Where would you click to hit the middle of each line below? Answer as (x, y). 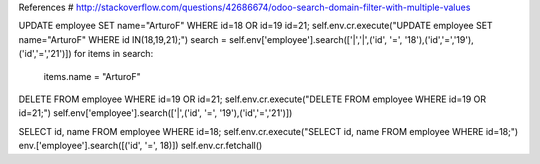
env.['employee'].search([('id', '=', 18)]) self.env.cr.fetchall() (140, 146)
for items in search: (113, 54)
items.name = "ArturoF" (92, 76)
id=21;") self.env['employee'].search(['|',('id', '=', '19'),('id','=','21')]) (155, 113)
